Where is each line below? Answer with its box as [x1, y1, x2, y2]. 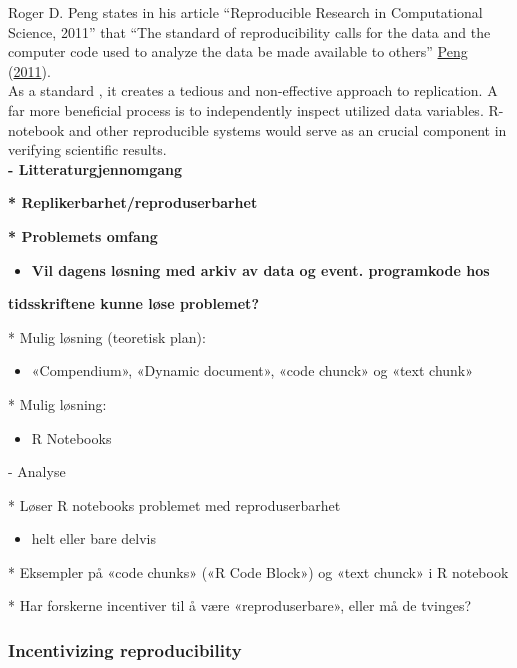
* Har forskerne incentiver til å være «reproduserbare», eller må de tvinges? [8, 595, 472, 616]
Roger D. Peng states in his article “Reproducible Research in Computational [8, 2, 483, 22]
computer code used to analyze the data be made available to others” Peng [8, 41, 468, 62]
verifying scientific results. [8, 139, 167, 160]
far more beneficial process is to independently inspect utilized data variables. [8, 99, 484, 120]
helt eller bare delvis [31, 528, 157, 549]
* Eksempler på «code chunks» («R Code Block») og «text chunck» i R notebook [8, 561, 509, 582]
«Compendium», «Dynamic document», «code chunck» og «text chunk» [31, 360, 474, 381]
